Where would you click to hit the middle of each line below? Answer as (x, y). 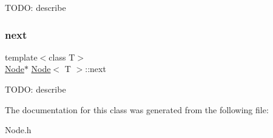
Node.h (18, 130)
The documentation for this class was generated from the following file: (137, 109)
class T (62, 57)
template (21, 57)
